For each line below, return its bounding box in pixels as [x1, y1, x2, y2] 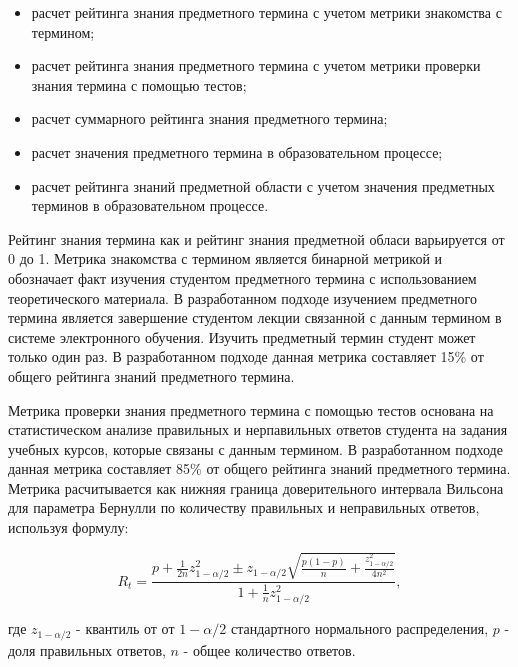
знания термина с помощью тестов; [31, 74, 247, 95]
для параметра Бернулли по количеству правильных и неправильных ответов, [8, 497, 480, 518]
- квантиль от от [76, 618, 175, 639]
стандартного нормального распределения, [230, 618, 489, 639]
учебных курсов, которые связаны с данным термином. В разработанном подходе [8, 438, 503, 459]
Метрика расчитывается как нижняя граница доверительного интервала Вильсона [8, 477, 504, 498]
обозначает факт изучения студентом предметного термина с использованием [8, 267, 477, 288]
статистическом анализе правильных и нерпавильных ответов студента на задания [8, 419, 508, 440]
